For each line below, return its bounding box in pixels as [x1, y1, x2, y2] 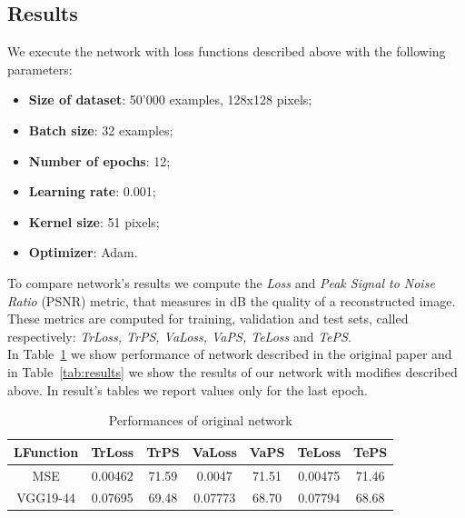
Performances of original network [108, 411, 292, 430]
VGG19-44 [16, 488, 75, 507]
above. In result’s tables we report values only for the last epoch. [7, 380, 368, 399]
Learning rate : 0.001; [28, 182, 156, 201]
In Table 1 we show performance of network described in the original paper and [7, 344, 452, 364]
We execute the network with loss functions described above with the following [7, 42, 446, 61]
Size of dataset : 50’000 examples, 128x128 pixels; [28, 90, 312, 109]
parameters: [7, 59, 73, 78]
